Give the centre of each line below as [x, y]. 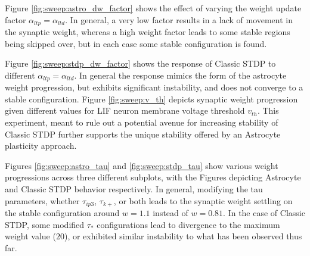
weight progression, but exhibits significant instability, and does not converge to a [154, 87]
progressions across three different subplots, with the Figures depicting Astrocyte [153, 177]
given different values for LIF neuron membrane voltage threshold [125, 110]
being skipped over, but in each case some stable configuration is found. [136, 43]
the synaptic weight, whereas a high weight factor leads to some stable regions [148, 32]
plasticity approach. [41, 146]
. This [268, 110]
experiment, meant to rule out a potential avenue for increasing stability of [142, 122]
